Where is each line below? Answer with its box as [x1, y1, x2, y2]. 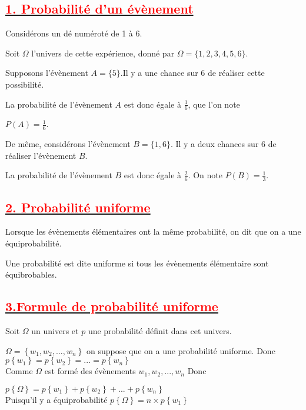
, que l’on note [188, 98, 240, 110]
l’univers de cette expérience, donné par [31, 46, 175, 59]
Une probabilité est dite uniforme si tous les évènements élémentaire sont [5, 256, 269, 269]
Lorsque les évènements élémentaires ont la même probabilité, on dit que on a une [5, 225, 301, 238]
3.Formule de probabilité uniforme [5, 297, 218, 315]
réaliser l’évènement [5, 149, 76, 161]
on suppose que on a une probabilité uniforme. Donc [86, 344, 275, 356]
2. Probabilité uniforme [5, 198, 151, 216]
